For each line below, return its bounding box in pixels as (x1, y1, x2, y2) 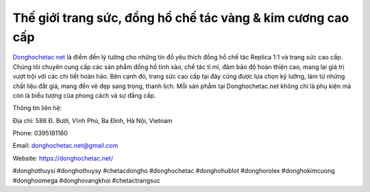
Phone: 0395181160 (12, 129, 68, 137)
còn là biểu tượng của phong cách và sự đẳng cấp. (12, 91, 156, 99)
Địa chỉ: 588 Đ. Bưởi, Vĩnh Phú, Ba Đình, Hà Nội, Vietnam (12, 116, 173, 124)
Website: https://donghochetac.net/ (12, 154, 114, 162)
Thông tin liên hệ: (12, 104, 62, 112)
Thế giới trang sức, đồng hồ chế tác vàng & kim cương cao (12, 10, 349, 25)
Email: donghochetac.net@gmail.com (12, 141, 119, 150)
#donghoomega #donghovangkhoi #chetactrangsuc (12, 176, 160, 184)
